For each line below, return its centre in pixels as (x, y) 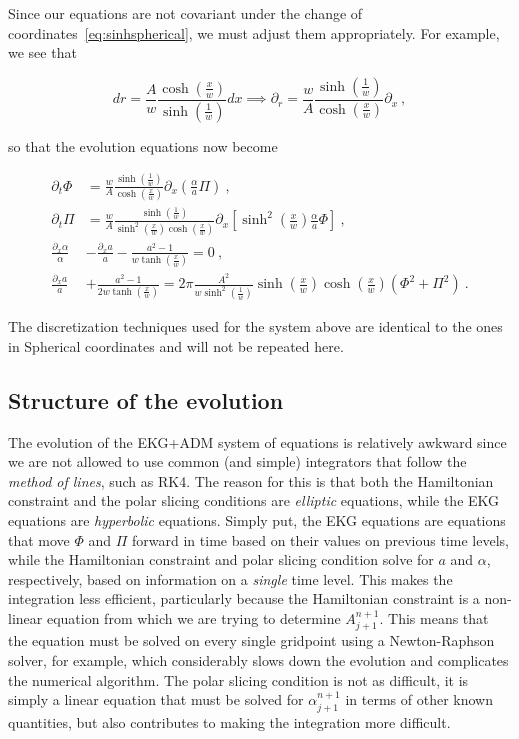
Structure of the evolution (146, 399)
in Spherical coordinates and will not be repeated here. (176, 345)
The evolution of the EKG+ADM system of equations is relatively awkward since (257, 441)
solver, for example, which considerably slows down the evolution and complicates (258, 660)
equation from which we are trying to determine (193, 618)
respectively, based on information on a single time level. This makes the (230, 578)
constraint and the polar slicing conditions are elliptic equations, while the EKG (254, 500)
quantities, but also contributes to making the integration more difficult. (229, 721)
